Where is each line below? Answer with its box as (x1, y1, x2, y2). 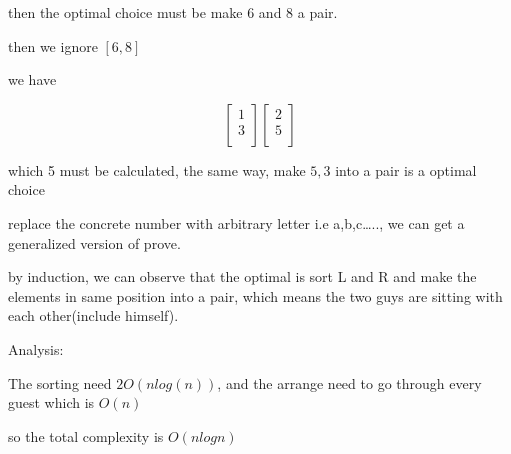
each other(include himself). (8, 305, 179, 326)
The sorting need (8, 372, 112, 393)
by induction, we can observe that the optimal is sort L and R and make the (8, 266, 477, 287)
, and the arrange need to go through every (217, 372, 482, 393)
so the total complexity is (8, 425, 164, 446)
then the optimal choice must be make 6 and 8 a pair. (8, 2, 338, 22)
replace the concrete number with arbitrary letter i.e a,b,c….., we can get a (8, 212, 465, 233)
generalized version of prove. (8, 232, 181, 253)
